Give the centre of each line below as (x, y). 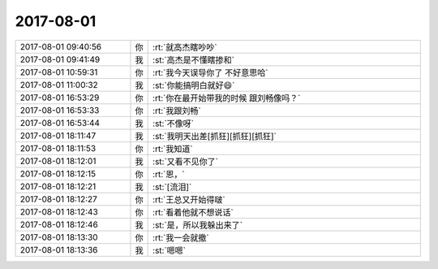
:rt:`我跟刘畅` (177, 111)
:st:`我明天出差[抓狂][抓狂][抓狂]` (215, 136)
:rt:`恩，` (169, 174)
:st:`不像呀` (174, 124)
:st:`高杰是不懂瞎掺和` (194, 59)
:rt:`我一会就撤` (181, 237)
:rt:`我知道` (173, 149)
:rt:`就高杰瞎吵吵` (185, 47)
